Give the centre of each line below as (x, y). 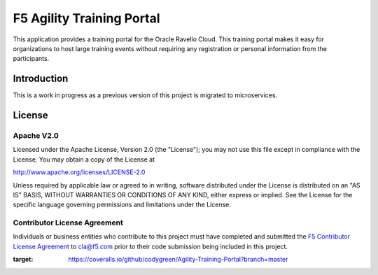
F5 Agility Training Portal (86, 18)
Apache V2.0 (36, 136)
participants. (31, 59)
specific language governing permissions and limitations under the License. (122, 205)
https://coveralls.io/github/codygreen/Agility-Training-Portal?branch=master (178, 260)
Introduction (41, 79)
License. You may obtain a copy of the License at (84, 159)
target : (23, 260)
